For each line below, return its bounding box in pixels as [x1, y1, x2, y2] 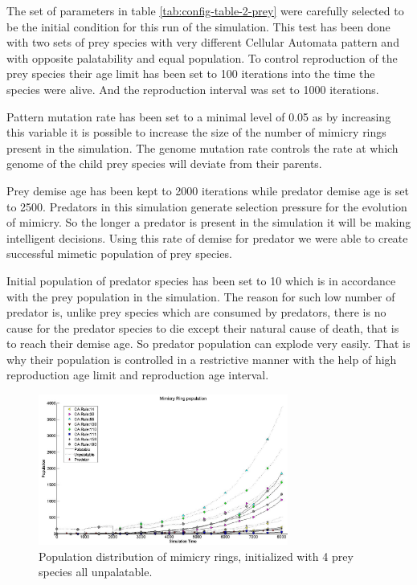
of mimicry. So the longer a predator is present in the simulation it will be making [6, 214, 411, 231]
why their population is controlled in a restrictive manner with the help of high [6, 350, 397, 367]
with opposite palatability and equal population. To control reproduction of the [6, 49, 398, 66]
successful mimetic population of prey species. [6, 245, 232, 262]
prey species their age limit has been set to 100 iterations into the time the [6, 65, 375, 82]
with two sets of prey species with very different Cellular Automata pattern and [6, 34, 399, 51]
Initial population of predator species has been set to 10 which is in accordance [6, 272, 396, 288]
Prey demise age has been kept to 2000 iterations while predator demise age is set [6, 182, 409, 198]
